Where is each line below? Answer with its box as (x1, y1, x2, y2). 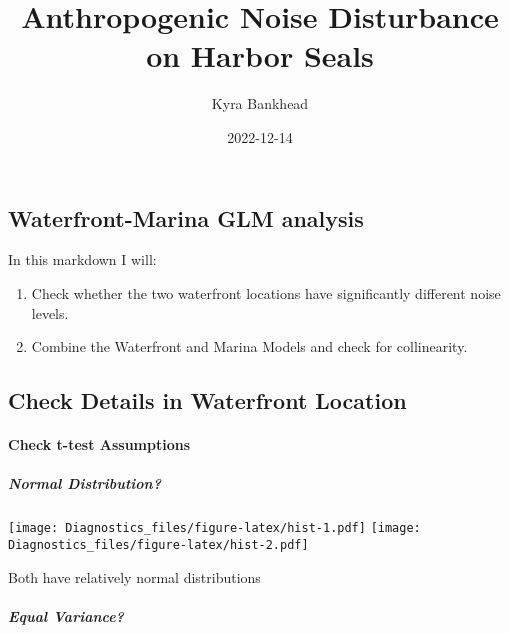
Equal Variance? (8, 605, 124, 626)
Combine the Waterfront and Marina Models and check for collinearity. (31, 336, 468, 357)
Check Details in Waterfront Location (8, 385, 407, 416)
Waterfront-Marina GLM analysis (8, 202, 364, 233)
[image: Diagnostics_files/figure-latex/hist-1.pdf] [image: (8, 521, 421, 536)
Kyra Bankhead (211, 93, 309, 114)
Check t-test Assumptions (8, 434, 191, 455)
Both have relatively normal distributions (8, 566, 261, 587)
